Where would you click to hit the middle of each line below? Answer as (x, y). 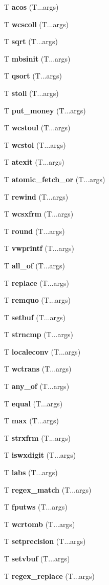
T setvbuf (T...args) (37, 558)
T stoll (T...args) (31, 93)
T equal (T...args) (34, 403)
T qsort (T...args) (33, 76)
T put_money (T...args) (45, 110)
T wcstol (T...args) (35, 144)
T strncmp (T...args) (39, 334)
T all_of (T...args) (35, 265)
